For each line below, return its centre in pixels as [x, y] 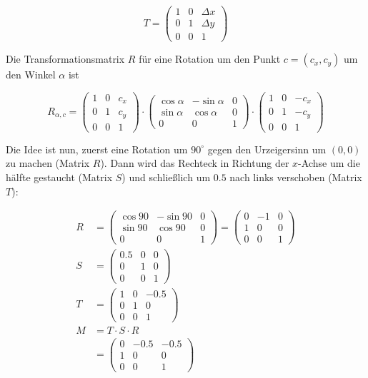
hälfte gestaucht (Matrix [59, 177]
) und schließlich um [166, 177]
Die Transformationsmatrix [65, 59]
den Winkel [31, 75]
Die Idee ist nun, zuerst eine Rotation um [97, 149]
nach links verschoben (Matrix [296, 177]
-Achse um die [329, 163]
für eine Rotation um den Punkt [210, 59]
